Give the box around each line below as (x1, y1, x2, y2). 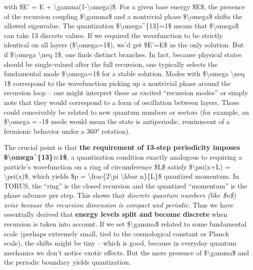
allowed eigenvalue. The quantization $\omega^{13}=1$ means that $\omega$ (4, 21, 239, 31)
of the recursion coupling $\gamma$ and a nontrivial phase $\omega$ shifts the (4, 11, 242, 21)
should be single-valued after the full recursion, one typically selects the (4, 59, 218, 69)
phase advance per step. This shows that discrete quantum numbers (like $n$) (4, 190, 236, 200)
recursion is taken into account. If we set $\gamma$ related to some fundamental (4, 219, 247, 229)
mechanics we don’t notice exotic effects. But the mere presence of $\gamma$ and (4, 247, 249, 257)
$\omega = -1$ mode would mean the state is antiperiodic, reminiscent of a (4, 116, 230, 126)
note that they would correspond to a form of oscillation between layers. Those (4, 97, 240, 107)
